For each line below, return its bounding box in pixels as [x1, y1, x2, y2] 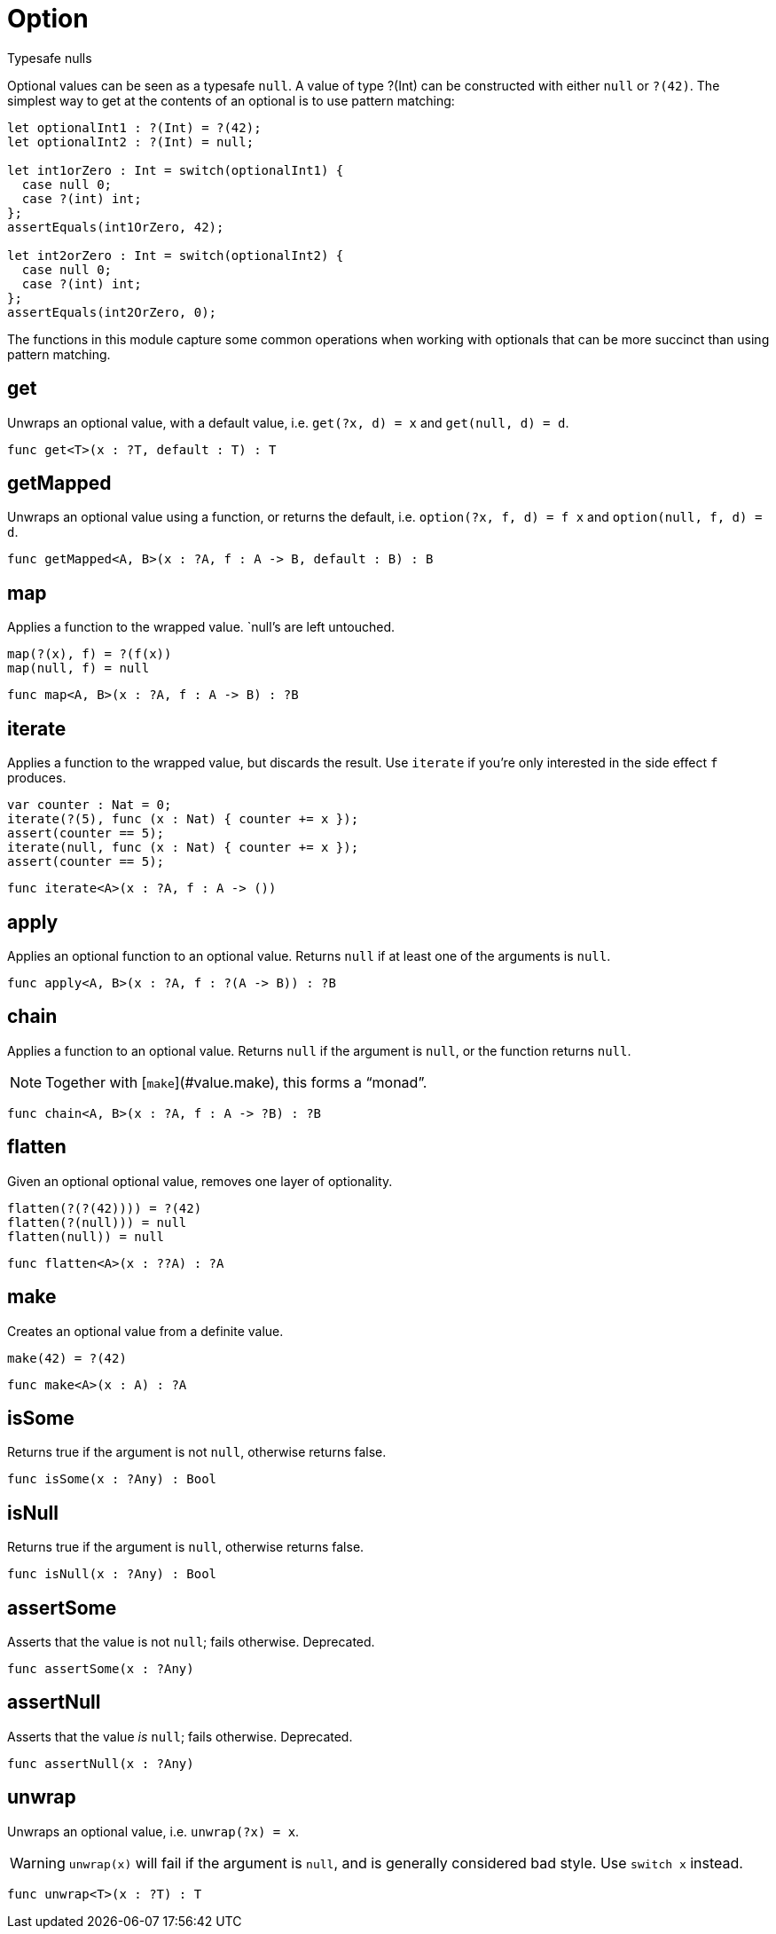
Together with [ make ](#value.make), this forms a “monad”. [45, 1073, 427, 1091]
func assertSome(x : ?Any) [7, 1662, 194, 1677]
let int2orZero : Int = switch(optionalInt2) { [7, 248, 344, 263]
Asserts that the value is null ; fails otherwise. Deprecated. [7, 1728, 353, 1744]
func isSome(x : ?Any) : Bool [7, 1472, 217, 1487]
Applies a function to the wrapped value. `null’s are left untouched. [7, 619, 396, 635]
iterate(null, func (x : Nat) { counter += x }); [7, 840, 359, 855]
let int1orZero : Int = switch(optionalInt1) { [7, 162, 344, 177]
